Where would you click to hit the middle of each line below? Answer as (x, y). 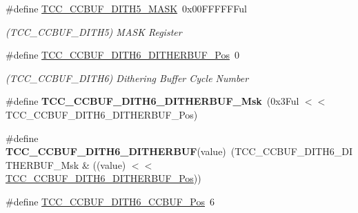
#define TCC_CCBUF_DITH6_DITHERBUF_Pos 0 (122, 55)
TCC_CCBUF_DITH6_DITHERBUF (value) (116, 151)
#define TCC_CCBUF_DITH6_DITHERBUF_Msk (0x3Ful (152, 101)
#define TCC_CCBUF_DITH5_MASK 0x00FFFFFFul (126, 8)
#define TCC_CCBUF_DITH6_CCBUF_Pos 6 (110, 201)
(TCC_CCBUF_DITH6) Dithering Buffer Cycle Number (127, 78)
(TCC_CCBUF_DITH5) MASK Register (94, 31)
